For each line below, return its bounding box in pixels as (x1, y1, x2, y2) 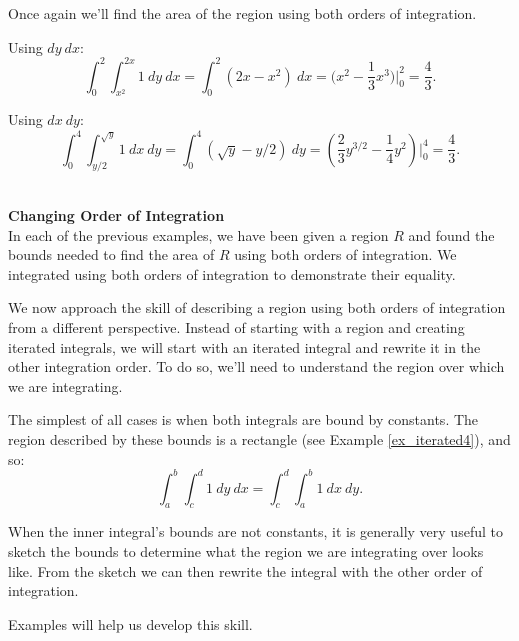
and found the (408, 224, 495, 245)
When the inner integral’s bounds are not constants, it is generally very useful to (8, 521, 503, 542)
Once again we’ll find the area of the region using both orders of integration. (8, 3, 477, 23)
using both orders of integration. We (234, 244, 457, 265)
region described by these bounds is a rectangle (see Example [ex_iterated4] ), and (8, 428, 511, 449)
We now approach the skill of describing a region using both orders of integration (8, 297, 506, 318)
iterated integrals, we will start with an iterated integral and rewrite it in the (8, 336, 481, 357)
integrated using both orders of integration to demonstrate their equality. (8, 263, 456, 284)
